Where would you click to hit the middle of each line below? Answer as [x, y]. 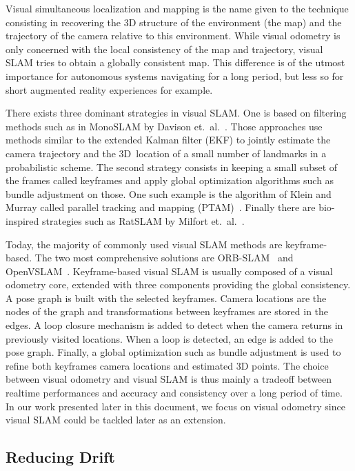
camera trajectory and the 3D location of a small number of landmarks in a [166, 153]
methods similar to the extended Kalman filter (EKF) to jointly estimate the [168, 140]
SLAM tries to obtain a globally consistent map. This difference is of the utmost [175, 62]
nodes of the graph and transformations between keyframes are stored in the [167, 311]
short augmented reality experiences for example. [109, 89]
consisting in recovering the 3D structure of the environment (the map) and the [174, 22]
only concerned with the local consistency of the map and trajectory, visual [164, 49]
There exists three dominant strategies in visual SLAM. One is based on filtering [176, 113]
